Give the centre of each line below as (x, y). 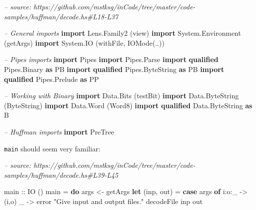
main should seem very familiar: (52, 148)
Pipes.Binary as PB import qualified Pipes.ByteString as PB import (114, 69)
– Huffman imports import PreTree (59, 131)
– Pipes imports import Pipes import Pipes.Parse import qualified (111, 59)
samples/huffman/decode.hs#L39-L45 (61, 175)
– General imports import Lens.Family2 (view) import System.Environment (123, 33)
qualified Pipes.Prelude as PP (51, 79)
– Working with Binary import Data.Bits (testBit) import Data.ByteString (122, 96)
